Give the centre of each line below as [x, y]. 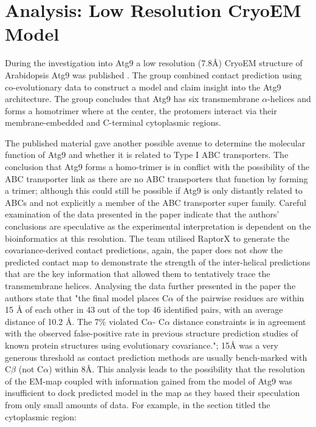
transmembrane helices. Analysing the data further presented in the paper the [150, 285]
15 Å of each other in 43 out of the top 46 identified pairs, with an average [144, 309]
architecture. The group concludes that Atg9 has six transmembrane [132, 99]
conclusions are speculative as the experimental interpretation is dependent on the [158, 226]
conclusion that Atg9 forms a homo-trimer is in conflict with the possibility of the [157, 167]
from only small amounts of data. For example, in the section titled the [138, 404]
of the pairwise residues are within [240, 297]
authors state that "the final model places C [87, 297]
